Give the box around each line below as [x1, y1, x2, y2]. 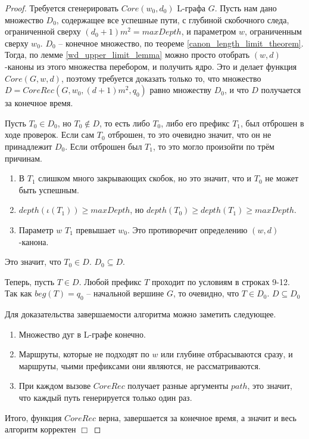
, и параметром [181, 25, 236, 38]
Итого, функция [5, 411, 62, 423]
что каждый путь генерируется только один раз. [18, 391, 192, 404]
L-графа [177, 2, 206, 14]
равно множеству [149, 84, 212, 96]
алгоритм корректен [5, 423, 76, 435]
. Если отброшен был [65, 140, 142, 152]
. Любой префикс [79, 275, 142, 287]
